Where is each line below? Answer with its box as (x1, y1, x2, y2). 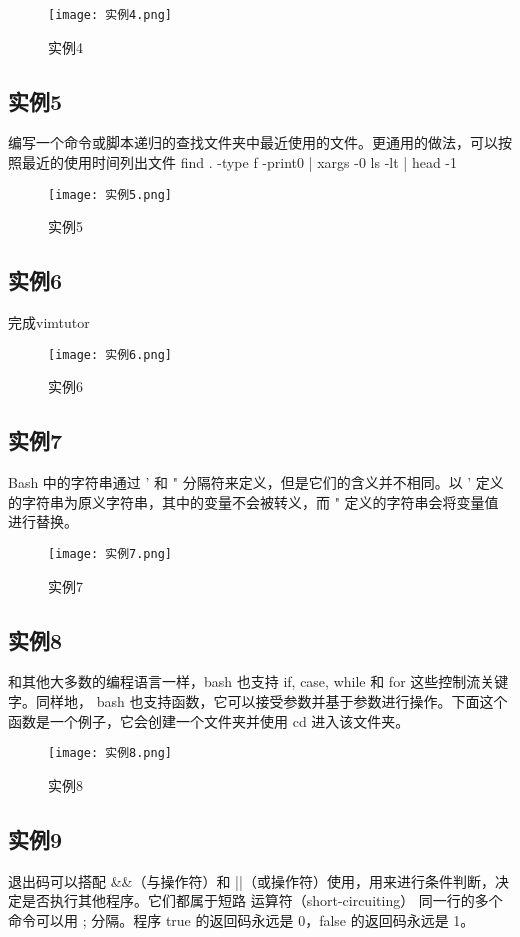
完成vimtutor (8, 312, 90, 333)
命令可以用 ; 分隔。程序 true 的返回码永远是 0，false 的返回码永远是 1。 (8, 909, 475, 930)
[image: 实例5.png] (48, 187, 173, 202)
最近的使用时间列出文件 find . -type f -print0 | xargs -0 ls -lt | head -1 (21, 152, 457, 173)
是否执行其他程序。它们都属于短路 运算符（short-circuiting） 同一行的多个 (21, 890, 503, 911)
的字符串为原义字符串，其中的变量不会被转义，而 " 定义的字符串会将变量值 (8, 491, 499, 512)
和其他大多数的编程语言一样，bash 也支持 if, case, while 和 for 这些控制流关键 (8, 671, 509, 692)
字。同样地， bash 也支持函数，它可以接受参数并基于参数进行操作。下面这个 (8, 690, 508, 711)
